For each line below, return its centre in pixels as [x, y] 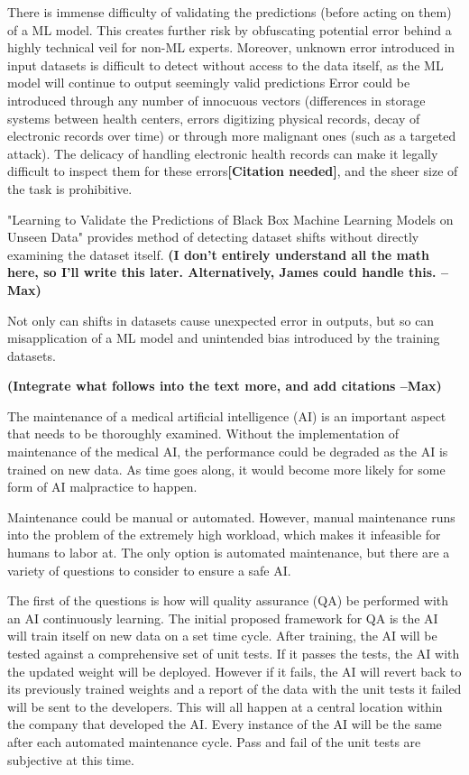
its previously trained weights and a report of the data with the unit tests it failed [234, 689]
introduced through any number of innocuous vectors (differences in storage [216, 100]
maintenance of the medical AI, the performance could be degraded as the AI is [228, 452]
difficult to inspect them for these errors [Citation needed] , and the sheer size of [233, 171]
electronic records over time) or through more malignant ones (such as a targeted [232, 136]
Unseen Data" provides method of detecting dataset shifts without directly [213, 237]
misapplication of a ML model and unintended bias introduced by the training [224, 338]
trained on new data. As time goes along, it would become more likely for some [226, 469]
